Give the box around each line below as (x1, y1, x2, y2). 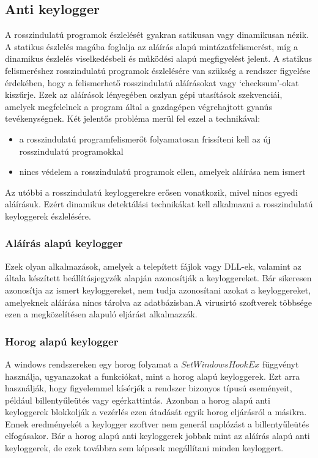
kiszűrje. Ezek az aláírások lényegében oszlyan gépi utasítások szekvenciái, (5, 88, 283, 101)
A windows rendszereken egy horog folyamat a (5, 357, 179, 370)
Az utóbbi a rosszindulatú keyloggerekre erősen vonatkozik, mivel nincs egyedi (5, 185, 298, 198)
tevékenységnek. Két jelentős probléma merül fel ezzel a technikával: (5, 112, 261, 125)
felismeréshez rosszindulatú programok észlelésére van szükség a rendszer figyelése (5, 64, 311, 76)
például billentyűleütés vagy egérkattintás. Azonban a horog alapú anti (5, 393, 270, 406)
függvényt (262, 357, 299, 370)
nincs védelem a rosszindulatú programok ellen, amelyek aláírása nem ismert (19, 165, 306, 178)
